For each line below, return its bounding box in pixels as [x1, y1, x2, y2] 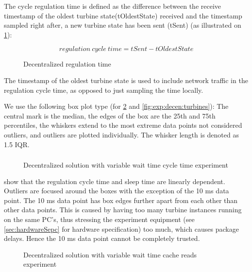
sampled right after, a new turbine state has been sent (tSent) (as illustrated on [4, 20, 241, 30]
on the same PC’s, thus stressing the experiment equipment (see [4, 214, 195, 224]
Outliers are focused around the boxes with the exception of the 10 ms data [4, 186, 229, 196]
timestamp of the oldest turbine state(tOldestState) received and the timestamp [4, 10, 242, 20]
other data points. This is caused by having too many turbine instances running [4, 204, 242, 215]
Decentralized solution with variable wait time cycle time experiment [23, 160, 228, 170]
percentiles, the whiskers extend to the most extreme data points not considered [4, 120, 242, 130]
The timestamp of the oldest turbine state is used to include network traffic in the [4, 75, 248, 85]
